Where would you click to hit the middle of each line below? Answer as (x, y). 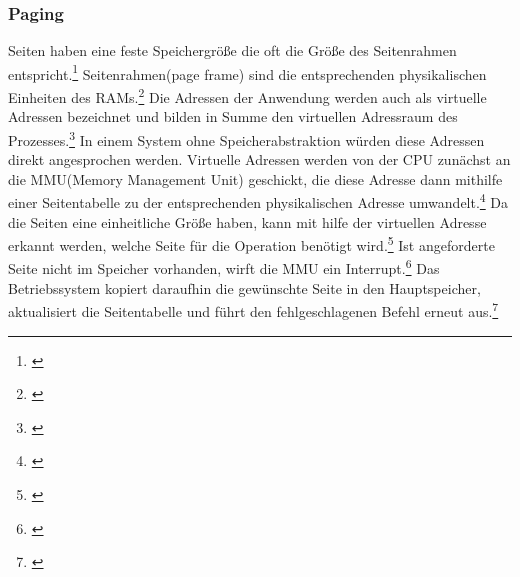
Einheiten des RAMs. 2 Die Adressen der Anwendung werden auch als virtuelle (247, 95)
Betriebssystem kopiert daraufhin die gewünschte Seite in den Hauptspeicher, (244, 287)
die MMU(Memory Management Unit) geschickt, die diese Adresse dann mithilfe (255, 178)
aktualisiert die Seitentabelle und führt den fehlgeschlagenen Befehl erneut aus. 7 (253, 309)
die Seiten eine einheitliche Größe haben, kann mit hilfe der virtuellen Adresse (247, 221)
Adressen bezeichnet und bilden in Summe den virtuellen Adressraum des (233, 116)
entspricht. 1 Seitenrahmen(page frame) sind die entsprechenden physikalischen (247, 72)
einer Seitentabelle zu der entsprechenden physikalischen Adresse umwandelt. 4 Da (258, 200)
